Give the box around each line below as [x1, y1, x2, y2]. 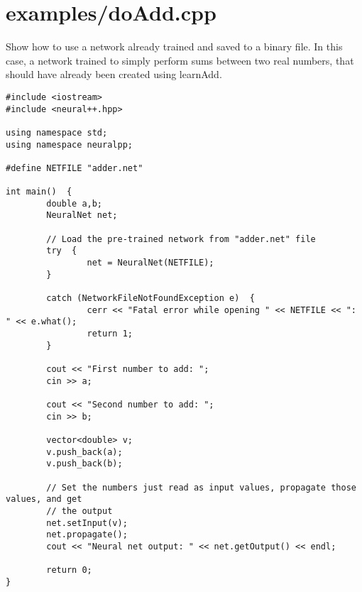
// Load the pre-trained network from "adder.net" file [46, 234, 316, 244]
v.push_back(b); [46, 459, 123, 469]
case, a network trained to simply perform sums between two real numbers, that [6, 53, 354, 67]
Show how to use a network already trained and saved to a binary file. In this [6, 39, 343, 54]
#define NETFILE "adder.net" [6, 163, 143, 173]
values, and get [6, 494, 82, 505]
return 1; [87, 329, 133, 339]
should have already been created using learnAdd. [6, 67, 222, 82]
